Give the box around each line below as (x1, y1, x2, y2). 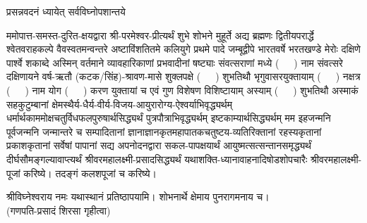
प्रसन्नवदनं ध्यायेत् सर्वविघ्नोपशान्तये (6, 4, 126, 18)
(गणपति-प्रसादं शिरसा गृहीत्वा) (6, 203, 111, 217)
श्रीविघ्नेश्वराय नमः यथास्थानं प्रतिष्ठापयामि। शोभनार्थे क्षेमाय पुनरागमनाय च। (6, 189, 270, 204)
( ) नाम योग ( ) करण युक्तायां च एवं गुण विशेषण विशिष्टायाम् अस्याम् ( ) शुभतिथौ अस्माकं (6, 82, 359, 97)
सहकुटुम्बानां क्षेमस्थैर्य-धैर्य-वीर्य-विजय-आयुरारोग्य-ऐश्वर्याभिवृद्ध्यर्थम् (6, 96, 232, 111)
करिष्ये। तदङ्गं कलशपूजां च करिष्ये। (23, 165, 157, 180)
